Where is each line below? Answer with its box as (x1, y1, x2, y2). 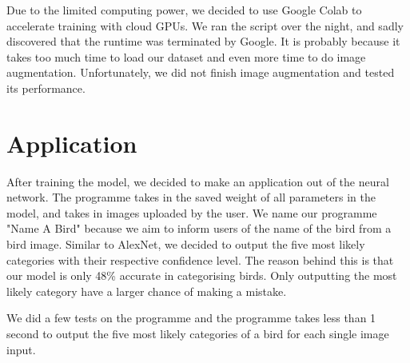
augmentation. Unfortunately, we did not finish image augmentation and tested (6, 64, 395, 81)
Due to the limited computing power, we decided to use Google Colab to (6, 2, 362, 18)
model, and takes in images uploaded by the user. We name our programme (6, 204, 377, 221)
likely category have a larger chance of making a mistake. (6, 282, 287, 299)
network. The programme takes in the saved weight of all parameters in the (6, 189, 376, 205)
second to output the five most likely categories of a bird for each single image (6, 325, 389, 342)
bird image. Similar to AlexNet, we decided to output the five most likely (6, 236, 365, 253)
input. (6, 341, 36, 357)
